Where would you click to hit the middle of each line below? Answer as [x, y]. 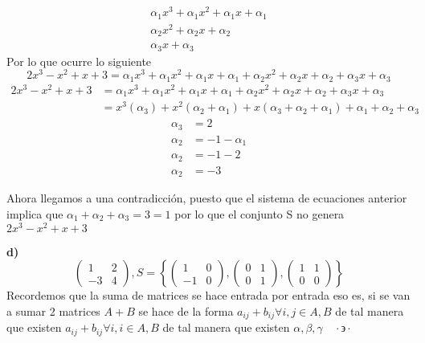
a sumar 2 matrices [53, 310]
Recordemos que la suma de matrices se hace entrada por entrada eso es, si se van [208, 295]
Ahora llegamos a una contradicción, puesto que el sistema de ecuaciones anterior [207, 198]
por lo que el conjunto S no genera [259, 213]
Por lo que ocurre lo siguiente [79, 61]
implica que [35, 213]
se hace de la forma [186, 310]
